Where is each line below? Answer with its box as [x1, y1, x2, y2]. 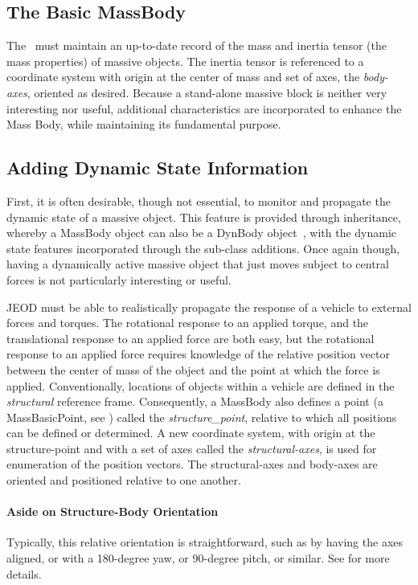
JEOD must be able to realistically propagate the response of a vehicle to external [6, 298, 412, 315]
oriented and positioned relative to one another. [6, 472, 241, 489]
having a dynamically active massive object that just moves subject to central [6, 256, 389, 272]
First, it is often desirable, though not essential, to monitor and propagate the [6, 192, 391, 209]
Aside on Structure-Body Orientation [6, 503, 219, 520]
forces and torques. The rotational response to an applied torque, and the [6, 314, 369, 331]
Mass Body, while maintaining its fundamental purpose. [6, 116, 281, 133]
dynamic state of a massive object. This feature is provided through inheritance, [6, 208, 401, 225]
